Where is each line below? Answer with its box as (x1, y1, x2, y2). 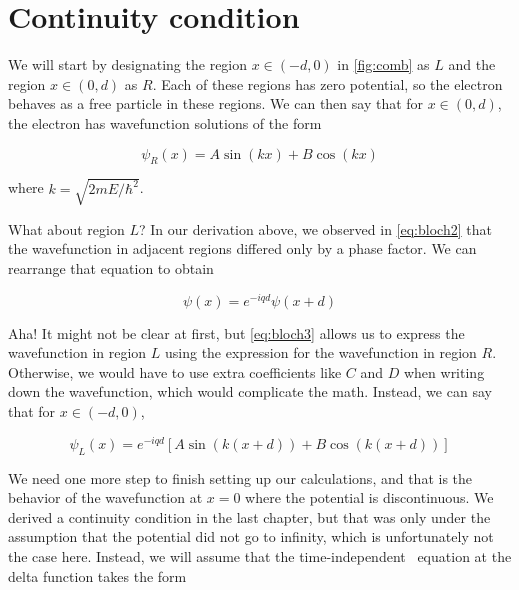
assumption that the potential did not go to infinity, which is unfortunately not (8, 526, 494, 547)
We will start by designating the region (8, 54, 248, 75)
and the (448, 54, 496, 75)
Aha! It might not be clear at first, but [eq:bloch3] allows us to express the (8, 322, 465, 343)
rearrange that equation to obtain (8, 258, 214, 279)
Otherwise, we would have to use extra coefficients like (8, 361, 342, 382)
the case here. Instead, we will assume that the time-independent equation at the (8, 545, 512, 566)
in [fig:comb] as (337, 54, 430, 75)
